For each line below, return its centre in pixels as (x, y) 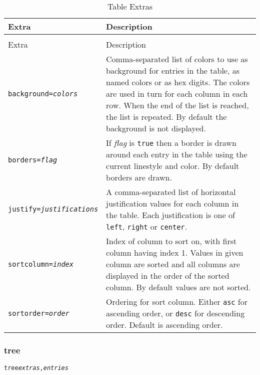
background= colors (43, 93)
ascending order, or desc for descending (175, 313)
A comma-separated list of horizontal (171, 192)
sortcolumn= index (41, 264)
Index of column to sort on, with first (171, 241)
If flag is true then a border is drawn (171, 143)
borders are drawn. (139, 177)
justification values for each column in (172, 203)
